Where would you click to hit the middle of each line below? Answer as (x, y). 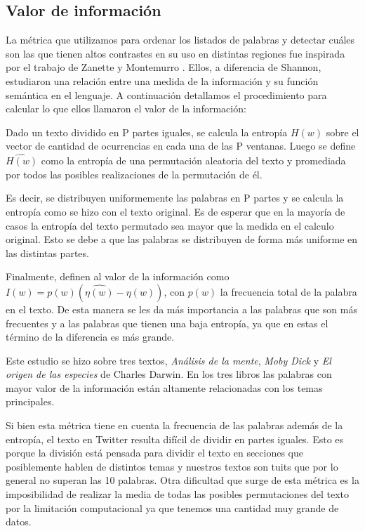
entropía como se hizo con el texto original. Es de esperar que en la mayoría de (175, 211)
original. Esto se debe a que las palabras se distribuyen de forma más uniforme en (182, 239)
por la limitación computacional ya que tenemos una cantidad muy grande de (172, 507)
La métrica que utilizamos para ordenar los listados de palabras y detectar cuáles (180, 40)
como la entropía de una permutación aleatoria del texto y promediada (193, 160)
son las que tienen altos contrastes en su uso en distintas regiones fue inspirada (175, 53)
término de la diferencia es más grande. (90, 337)
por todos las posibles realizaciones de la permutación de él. (134, 174)
